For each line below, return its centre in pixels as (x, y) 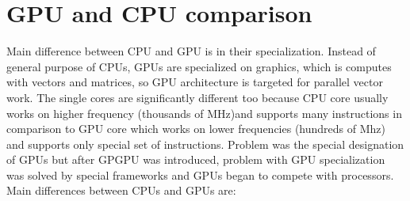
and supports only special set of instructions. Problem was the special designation (205, 144)
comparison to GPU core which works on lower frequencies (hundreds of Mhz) (196, 129)
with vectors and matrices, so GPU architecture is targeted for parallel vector (195, 82)
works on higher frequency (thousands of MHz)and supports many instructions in (204, 113)
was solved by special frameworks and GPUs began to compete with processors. (200, 174)
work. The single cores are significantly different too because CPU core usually (197, 97)
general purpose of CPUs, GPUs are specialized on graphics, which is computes (199, 66)
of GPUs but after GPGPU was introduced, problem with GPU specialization (196, 159)
